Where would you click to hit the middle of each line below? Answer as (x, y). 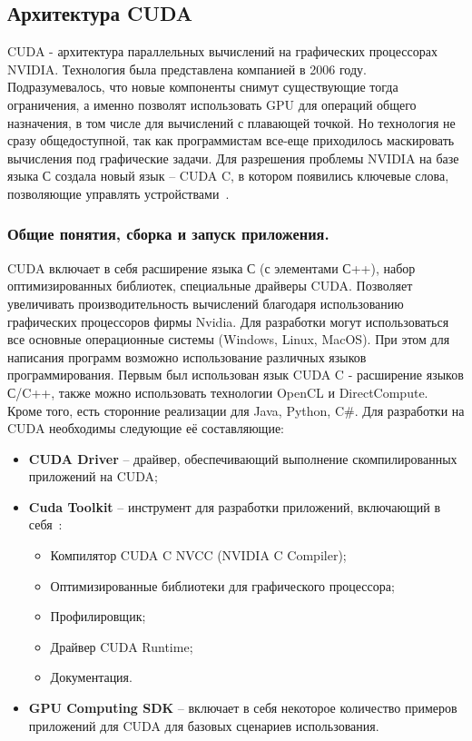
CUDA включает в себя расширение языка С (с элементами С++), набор (211, 267)
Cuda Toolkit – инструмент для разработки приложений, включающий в (235, 506)
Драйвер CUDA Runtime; (122, 646)
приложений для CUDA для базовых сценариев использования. (204, 725)
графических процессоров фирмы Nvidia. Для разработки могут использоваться (228, 321)
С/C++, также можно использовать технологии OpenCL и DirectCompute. (218, 392)
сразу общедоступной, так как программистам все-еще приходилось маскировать (231, 140)
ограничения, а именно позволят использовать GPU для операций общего (212, 104)
